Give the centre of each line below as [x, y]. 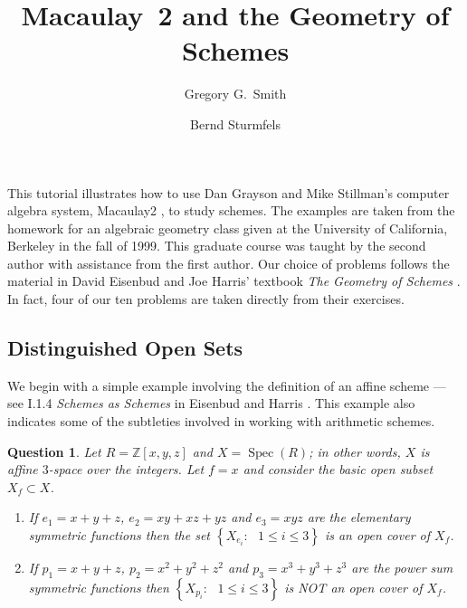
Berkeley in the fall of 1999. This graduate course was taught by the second [217, 246]
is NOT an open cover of [353, 587]
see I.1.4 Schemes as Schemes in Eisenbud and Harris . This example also [211, 403]
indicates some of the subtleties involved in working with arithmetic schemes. [221, 421]
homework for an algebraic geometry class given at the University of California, [228, 228]
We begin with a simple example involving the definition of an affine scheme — [227, 385]
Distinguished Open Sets [125, 348]
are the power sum [402, 568]
